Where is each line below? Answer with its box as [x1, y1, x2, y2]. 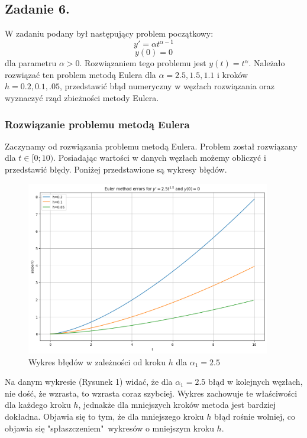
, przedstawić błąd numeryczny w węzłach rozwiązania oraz [59, 80, 275, 92]
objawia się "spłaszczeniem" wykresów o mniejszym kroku [5, 421, 214, 434]
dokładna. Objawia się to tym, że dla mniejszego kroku [5, 410, 204, 423]
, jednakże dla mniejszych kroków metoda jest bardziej [78, 398, 276, 411]
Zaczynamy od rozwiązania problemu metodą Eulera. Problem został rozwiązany [5, 139, 298, 152]
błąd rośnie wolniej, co [214, 410, 296, 423]
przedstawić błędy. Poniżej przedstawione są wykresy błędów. [5, 163, 227, 176]
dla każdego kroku [5, 398, 71, 411]
